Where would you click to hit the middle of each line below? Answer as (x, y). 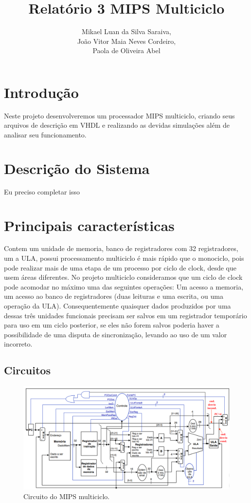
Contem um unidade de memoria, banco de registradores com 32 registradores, (121, 248)
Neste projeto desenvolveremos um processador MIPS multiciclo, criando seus (119, 115)
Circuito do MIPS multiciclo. (67, 496)
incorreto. (18, 344)
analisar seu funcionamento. (45, 135)
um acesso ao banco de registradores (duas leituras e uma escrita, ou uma (114, 296)
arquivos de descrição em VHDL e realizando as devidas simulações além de (117, 125)
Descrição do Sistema (77, 168)
